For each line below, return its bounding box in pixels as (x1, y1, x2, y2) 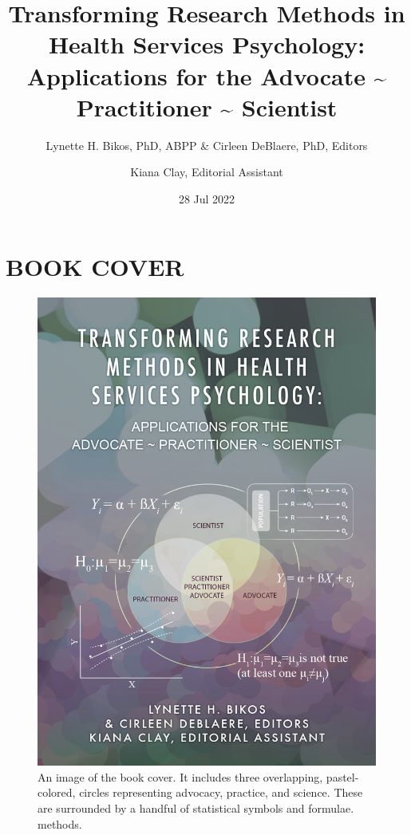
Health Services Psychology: (48, 28, 366, 61)
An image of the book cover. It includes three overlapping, (38, 768, 323, 785)
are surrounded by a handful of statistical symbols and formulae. (38, 799, 354, 816)
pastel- (326, 768, 359, 785)
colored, (38, 784, 76, 801)
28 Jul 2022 (178, 190, 235, 207)
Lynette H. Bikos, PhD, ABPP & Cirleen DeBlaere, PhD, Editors (45, 136, 368, 153)
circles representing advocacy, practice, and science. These (79, 784, 363, 801)
